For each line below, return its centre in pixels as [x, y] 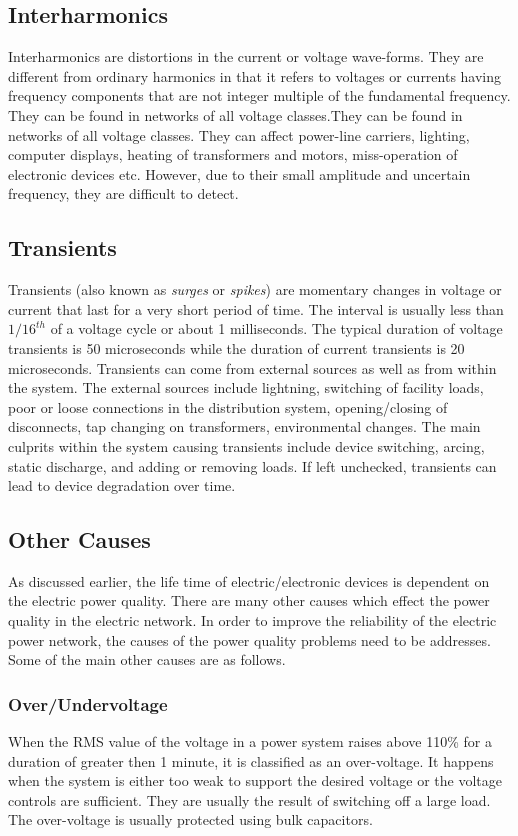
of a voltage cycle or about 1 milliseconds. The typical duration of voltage [276, 328]
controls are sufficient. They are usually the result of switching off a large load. [249, 799]
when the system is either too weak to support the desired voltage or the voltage [255, 780]
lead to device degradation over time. [122, 485]
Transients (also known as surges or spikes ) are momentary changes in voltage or [255, 289]
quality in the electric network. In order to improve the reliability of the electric [252, 620]
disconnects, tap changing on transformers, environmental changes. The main [244, 426]
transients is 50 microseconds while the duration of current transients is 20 [236, 347]
